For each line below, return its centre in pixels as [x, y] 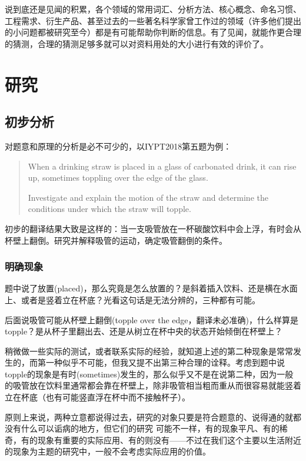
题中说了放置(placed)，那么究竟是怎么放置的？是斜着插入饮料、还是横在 [143, 288]
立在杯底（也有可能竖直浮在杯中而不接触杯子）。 [97, 397]
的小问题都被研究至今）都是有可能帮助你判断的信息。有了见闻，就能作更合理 [153, 32]
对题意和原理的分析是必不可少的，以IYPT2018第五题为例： [118, 146]
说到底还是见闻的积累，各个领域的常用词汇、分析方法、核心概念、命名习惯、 [153, 9]
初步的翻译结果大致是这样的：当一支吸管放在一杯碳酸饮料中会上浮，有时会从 [153, 228]
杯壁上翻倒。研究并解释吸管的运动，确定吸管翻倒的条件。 [116, 240]
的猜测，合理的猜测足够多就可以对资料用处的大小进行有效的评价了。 [137, 43]
